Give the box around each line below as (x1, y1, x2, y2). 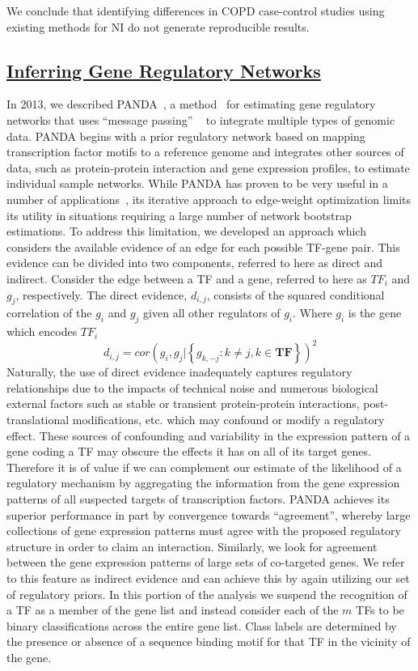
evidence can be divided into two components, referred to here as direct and (6, 254, 383, 271)
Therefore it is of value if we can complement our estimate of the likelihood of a (6, 458, 402, 475)
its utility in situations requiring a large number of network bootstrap (6, 206, 352, 223)
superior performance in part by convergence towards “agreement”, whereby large (6, 506, 411, 523)
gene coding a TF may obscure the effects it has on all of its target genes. (6, 443, 371, 460)
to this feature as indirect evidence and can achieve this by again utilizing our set (6, 569, 410, 586)
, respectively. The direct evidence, (15, 286, 188, 303)
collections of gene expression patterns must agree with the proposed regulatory (6, 522, 401, 539)
